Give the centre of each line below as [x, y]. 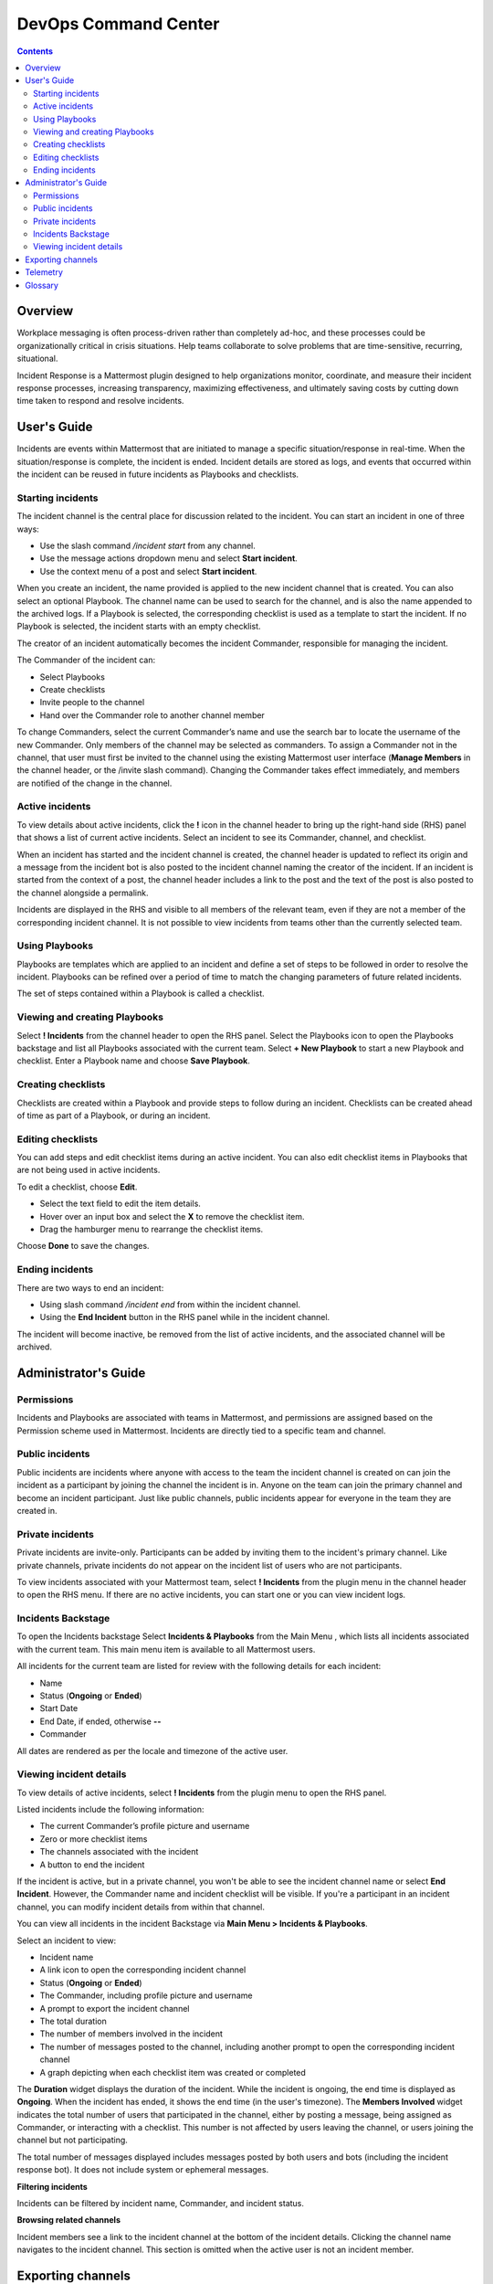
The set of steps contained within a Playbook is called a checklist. [141, 994]
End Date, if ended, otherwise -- [100, 1721]
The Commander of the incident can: [86, 660]
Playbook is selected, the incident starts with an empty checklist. [139, 627]
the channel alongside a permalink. [83, 893]
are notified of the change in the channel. [94, 783]
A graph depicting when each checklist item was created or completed [173, 2072]
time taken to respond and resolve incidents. [100, 401]
